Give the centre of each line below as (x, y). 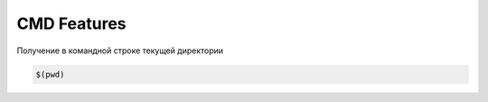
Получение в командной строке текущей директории (120, 51)
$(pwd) (50, 74)
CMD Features (71, 23)
